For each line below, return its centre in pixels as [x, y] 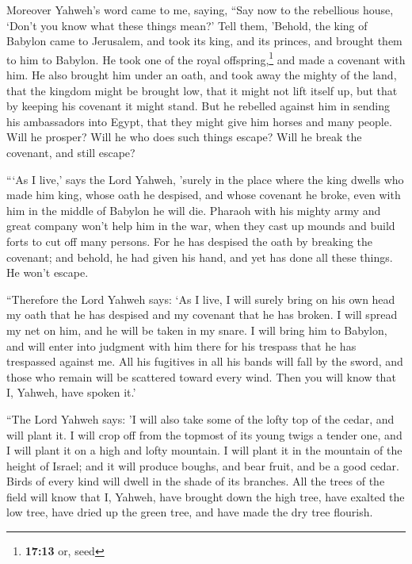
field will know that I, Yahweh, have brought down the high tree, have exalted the [206, 496]
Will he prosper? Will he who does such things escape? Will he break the [184, 137]
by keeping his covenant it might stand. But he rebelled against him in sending [198, 106]
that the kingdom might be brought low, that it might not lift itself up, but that [202, 90]
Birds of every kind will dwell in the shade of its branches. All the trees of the [196, 481]
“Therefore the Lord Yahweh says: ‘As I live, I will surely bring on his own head [201, 299]
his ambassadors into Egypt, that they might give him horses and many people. [199, 121]
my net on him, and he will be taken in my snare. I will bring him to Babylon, [197, 330]
